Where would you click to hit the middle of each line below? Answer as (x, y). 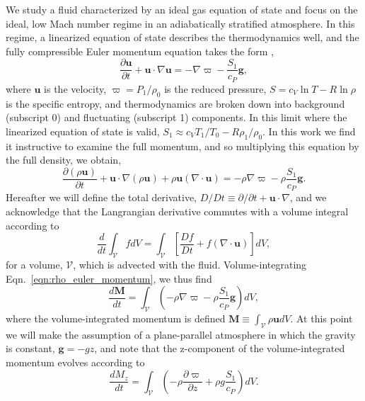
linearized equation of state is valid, (83, 131)
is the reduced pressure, (215, 88)
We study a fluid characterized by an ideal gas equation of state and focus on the (182, 9)
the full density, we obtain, (64, 160)
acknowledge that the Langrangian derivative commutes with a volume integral (177, 211)
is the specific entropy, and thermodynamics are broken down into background (175, 103)
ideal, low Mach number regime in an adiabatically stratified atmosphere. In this (180, 23)
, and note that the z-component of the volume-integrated (220, 348)
